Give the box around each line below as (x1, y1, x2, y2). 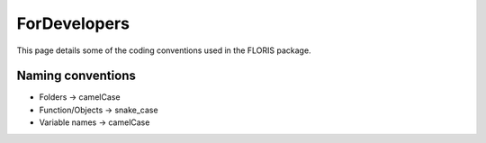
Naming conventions (16, 68, 137, 84)
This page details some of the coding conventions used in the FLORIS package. (16, 45, 311, 56)
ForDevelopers (16, 13, 130, 33)
